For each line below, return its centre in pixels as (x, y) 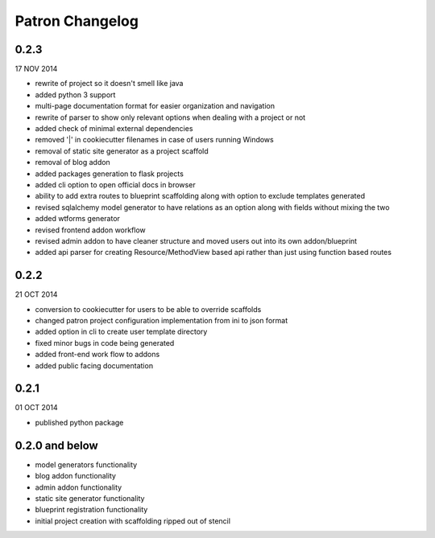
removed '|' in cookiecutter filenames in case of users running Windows (154, 140)
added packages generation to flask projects (110, 174)
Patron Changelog (77, 21)
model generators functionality (86, 464)
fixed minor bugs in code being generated (105, 343)
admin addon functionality (79, 487)
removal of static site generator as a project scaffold (122, 151)
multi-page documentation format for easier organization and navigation (155, 106)
